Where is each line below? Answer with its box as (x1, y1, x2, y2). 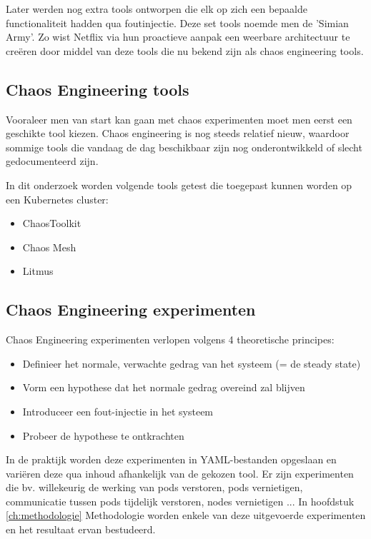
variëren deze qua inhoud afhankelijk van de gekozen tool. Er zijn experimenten (6, 465, 354, 480)
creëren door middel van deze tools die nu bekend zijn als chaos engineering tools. (6, 43, 364, 58)
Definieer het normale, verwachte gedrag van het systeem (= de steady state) (22, 356, 361, 371)
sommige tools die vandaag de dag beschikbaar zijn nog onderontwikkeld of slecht (6, 139, 362, 154)
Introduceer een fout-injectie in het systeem (22, 403, 214, 418)
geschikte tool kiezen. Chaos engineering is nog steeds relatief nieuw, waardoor (6, 126, 350, 141)
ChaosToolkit (22, 216, 81, 231)
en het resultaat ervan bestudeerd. (6, 522, 156, 537)
